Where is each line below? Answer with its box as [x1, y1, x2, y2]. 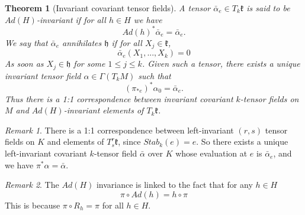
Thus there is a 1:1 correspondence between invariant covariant [5, 92, 233, 105]
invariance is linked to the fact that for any [96, 178, 253, 191]
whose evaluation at [175, 147, 248, 159]
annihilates [62, 36, 102, 48]
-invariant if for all [36, 13, 106, 25]
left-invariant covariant [5, 147, 87, 159]
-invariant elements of [63, 104, 144, 116]
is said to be [246, 2, 290, 14]
